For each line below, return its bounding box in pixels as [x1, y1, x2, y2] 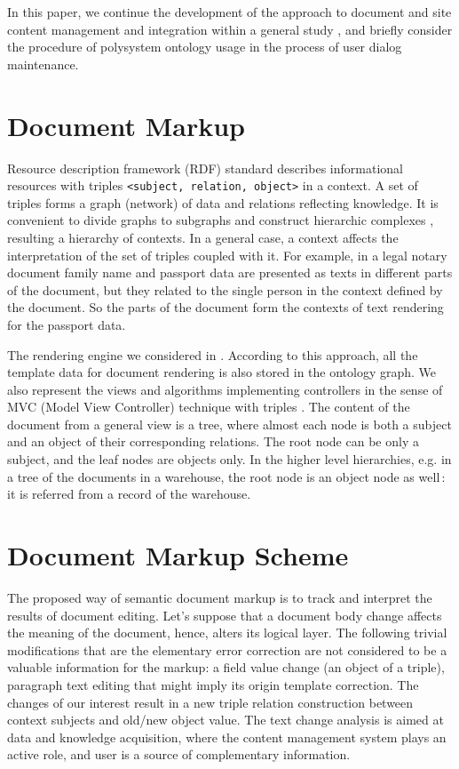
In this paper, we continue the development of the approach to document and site [7, 3, 452, 20]
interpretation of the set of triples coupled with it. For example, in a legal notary [7, 245, 447, 264]
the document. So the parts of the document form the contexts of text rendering [7, 298, 444, 316]
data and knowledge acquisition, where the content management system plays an [7, 727, 447, 746]
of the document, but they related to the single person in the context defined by [7, 280, 443, 299]
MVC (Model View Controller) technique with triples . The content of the [7, 397, 410, 416]
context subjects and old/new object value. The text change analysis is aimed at [7, 710, 444, 729]
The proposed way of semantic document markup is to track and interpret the [7, 588, 432, 606]
